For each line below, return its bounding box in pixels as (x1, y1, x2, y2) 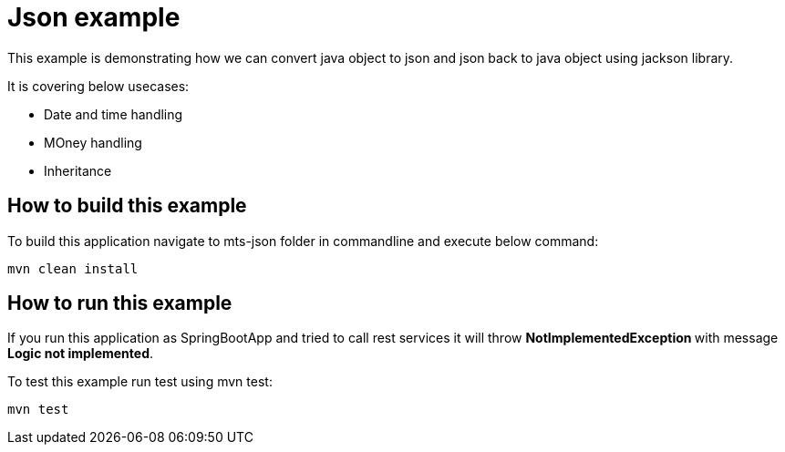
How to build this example (7, 194, 247, 218)
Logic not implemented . (7, 345, 154, 362)
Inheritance (44, 162, 112, 179)
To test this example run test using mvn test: (7, 374, 273, 390)
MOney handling (44, 134, 142, 150)
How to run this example (7, 292, 232, 315)
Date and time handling (44, 106, 183, 122)
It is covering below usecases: (7, 77, 190, 94)
